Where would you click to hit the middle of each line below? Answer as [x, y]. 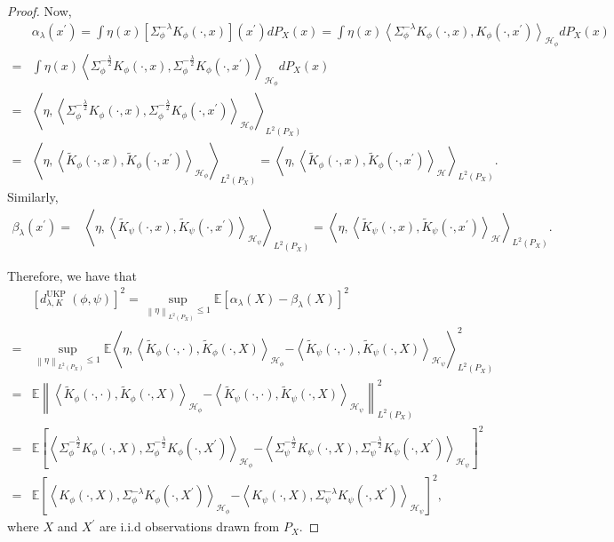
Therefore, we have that [72, 275]
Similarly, [33, 197]
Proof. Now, [40, 11]
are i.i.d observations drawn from [190, 526]
